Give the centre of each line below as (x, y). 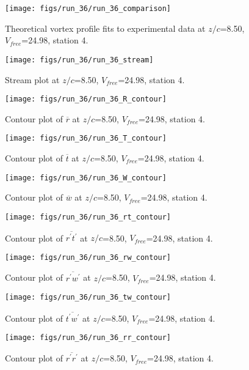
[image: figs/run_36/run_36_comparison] (88, 9)
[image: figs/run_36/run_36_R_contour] (86, 99)
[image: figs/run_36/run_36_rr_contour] (88, 338)
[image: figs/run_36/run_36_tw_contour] (88, 298)
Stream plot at (32, 79)
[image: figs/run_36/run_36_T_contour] (86, 139)
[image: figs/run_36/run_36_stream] (79, 60)
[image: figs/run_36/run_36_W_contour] (86, 178)
